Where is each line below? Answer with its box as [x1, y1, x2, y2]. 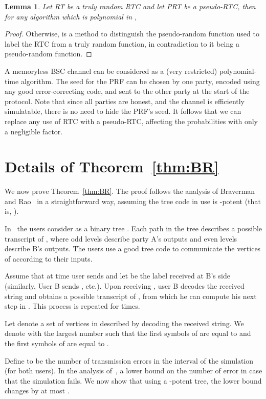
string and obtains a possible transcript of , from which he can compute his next [5, 290, 257, 301]
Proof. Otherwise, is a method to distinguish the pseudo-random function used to [5, 28, 259, 39]
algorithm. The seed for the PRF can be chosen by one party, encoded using [20, 75, 260, 86]
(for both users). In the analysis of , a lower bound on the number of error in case [5, 365, 262, 376]
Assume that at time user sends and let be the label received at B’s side [5, 270, 230, 281]
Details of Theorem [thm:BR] [5, 156, 219, 177]
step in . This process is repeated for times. [5, 301, 140, 311]
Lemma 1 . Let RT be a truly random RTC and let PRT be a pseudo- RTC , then [5, 1, 256, 11]
